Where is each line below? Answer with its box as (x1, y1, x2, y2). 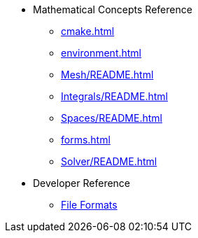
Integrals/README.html (61, 90, 168, 102)
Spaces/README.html (61, 112, 162, 124)
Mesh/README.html (61, 69, 154, 80)
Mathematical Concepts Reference (33, 3, 192, 15)
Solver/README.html (61, 155, 157, 167)
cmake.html (61, 25, 115, 37)
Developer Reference (33, 177, 131, 189)
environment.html (61, 47, 142, 59)
